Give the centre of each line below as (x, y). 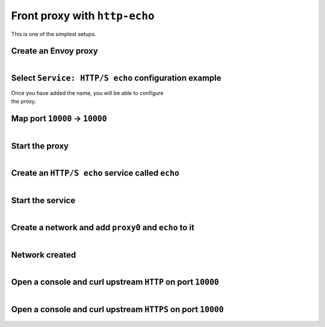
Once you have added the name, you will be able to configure (87, 93)
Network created (44, 255)
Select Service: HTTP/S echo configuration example (116, 78)
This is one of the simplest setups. (54, 34)
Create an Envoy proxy (55, 51)
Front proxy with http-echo (83, 16)
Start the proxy (40, 146)
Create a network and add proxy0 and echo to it (103, 228)
